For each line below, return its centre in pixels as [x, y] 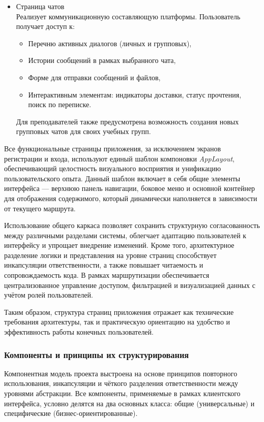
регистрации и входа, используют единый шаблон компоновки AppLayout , [119, 158]
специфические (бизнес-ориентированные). [71, 413]
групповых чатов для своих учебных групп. [83, 131]
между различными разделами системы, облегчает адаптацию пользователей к [125, 235]
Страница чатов [40, 6]
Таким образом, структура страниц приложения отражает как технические [119, 312]
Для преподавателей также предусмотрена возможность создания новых [127, 121]
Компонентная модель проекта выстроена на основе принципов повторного [121, 373]
